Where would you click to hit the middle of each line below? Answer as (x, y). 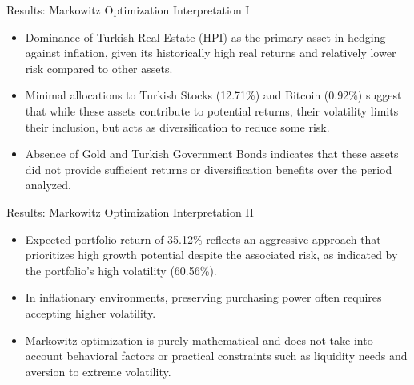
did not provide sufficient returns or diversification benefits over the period (209, 169)
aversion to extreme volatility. (98, 371)
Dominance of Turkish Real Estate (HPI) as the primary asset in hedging (205, 36)
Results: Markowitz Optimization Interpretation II (130, 211)
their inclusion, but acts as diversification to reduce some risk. (177, 126)
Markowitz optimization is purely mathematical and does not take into (199, 340)
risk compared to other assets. (99, 68)
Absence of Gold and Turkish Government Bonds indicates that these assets (212, 154)
